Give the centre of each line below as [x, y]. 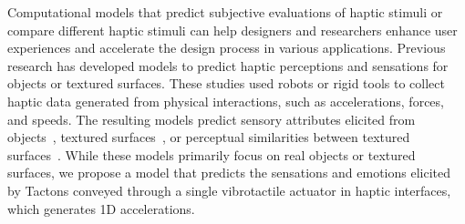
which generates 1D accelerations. [101, 208]
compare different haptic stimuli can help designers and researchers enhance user [232, 30]
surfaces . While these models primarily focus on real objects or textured [212, 154]
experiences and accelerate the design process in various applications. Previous [227, 48]
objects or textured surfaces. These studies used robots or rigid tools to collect [227, 83]
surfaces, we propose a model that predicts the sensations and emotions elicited [229, 173]
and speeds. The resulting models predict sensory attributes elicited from [212, 119]
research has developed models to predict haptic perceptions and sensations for [228, 65]
